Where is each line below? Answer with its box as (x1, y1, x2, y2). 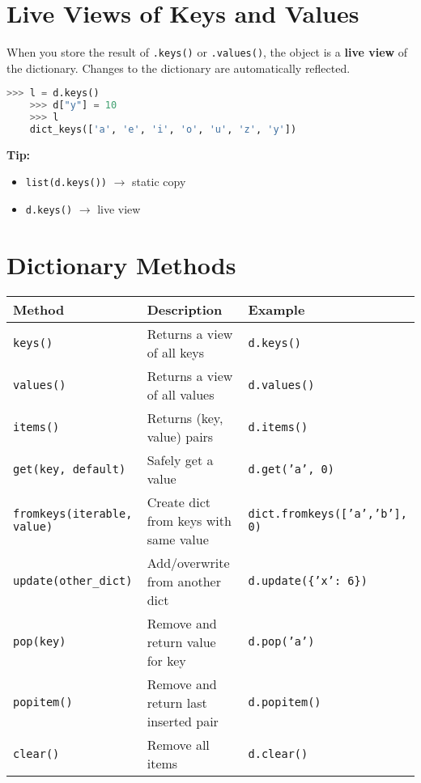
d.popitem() (248, 696, 321, 709)
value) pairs (147, 426, 214, 446)
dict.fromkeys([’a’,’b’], (248, 507, 407, 521)
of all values (147, 384, 215, 404)
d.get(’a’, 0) (248, 462, 334, 476)
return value (147, 632, 216, 651)
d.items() (248, 420, 308, 434)
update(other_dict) (13, 574, 133, 588)
